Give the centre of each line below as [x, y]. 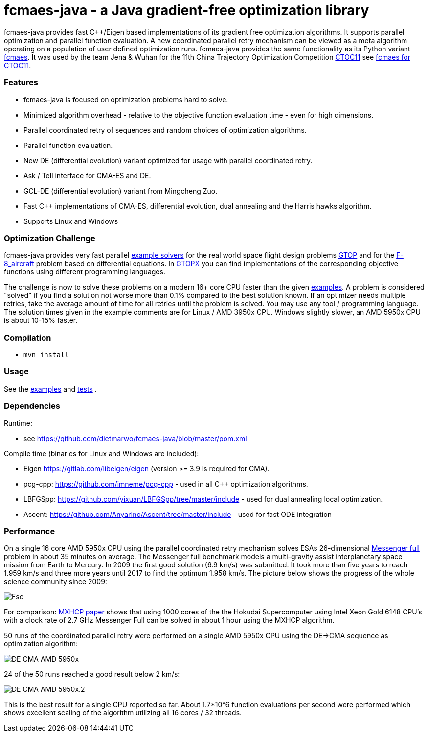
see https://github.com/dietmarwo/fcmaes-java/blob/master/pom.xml [135, 438]
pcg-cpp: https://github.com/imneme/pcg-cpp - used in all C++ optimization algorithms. [166, 484]
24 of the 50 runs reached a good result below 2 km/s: [92, 674]
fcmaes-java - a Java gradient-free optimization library [187, 10]
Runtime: [18, 423]
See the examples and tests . [50, 389]
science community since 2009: [56, 582]
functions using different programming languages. [85, 272]
